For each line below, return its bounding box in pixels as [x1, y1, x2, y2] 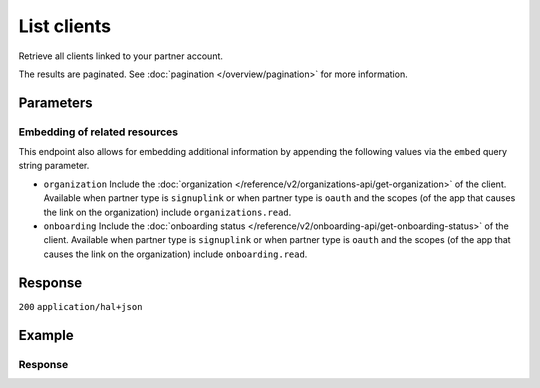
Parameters [18, 94, 93, 111]
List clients [18, 15, 112, 37]
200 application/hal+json [18, 301, 143, 312]
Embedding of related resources [18, 125, 179, 139]
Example [18, 326, 74, 344]
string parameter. [18, 160, 90, 172]
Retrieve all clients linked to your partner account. [18, 50, 224, 62]
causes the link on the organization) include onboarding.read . [43, 248, 308, 260]
